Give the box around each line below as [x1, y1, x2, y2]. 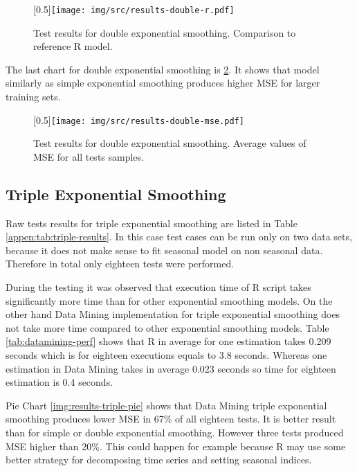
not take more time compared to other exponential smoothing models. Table [6, 320, 329, 335]
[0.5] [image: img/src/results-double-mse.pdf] [33, 112, 244, 127]
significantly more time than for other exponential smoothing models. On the [6, 293, 333, 308]
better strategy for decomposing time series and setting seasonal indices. [6, 452, 312, 467]
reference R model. [33, 39, 113, 53]
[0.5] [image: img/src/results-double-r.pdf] [33, 2, 235, 16]
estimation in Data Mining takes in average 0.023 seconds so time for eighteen [6, 361, 336, 375]
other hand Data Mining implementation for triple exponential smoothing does [6, 307, 340, 321]
